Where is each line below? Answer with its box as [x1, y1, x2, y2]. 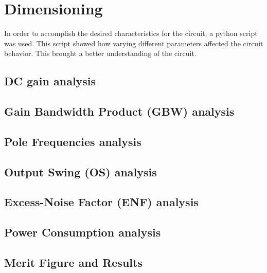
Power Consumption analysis [4, 224, 161, 240]
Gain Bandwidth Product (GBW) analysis [4, 103, 235, 119]
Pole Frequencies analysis [4, 133, 141, 149]
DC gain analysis [4, 73, 96, 89]
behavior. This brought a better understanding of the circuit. [4, 48, 197, 59]
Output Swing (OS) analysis [4, 163, 157, 179]
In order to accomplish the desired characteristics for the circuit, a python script [4, 28, 258, 39]
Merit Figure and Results [4, 254, 143, 270]
